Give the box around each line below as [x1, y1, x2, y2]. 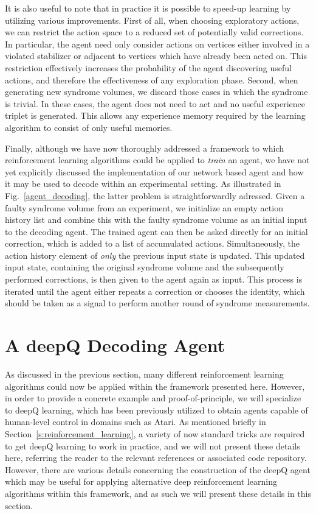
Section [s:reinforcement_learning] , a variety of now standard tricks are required [5, 427, 305, 440]
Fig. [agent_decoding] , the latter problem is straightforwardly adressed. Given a [5, 189, 305, 202]
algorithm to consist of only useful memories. [5, 121, 173, 133]
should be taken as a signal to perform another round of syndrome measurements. [5, 297, 310, 309]
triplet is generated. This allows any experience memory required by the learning [5, 109, 306, 122]
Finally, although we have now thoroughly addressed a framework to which [5, 141, 284, 154]
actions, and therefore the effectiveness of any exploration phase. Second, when [5, 73, 298, 86]
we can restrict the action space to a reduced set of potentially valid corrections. [5, 26, 304, 38]
